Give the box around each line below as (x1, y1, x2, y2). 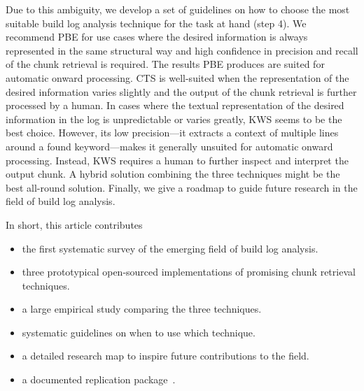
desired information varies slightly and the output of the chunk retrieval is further (6, 84, 357, 99)
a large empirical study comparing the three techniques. (22, 301, 262, 316)
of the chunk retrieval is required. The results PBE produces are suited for (6, 57, 325, 71)
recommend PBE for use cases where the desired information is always (6, 29, 308, 44)
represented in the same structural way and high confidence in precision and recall (6, 43, 358, 57)
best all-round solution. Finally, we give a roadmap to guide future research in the (6, 180, 358, 194)
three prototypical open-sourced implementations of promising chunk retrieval (22, 264, 356, 279)
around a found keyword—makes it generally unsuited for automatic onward (6, 138, 333, 153)
